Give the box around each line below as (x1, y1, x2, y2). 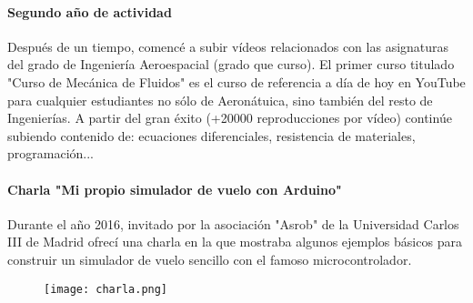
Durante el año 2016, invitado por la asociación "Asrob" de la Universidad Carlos (7, 214, 459, 233)
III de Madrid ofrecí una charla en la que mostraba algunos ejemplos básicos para (7, 232, 462, 251)
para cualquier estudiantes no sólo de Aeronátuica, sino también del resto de (7, 90, 433, 109)
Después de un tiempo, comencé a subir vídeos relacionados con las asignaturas (7, 36, 449, 56)
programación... (7, 144, 94, 163)
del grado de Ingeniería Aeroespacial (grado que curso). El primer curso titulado (7, 55, 455, 74)
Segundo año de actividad (7, 2, 172, 21)
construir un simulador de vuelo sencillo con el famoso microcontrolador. (7, 249, 412, 268)
